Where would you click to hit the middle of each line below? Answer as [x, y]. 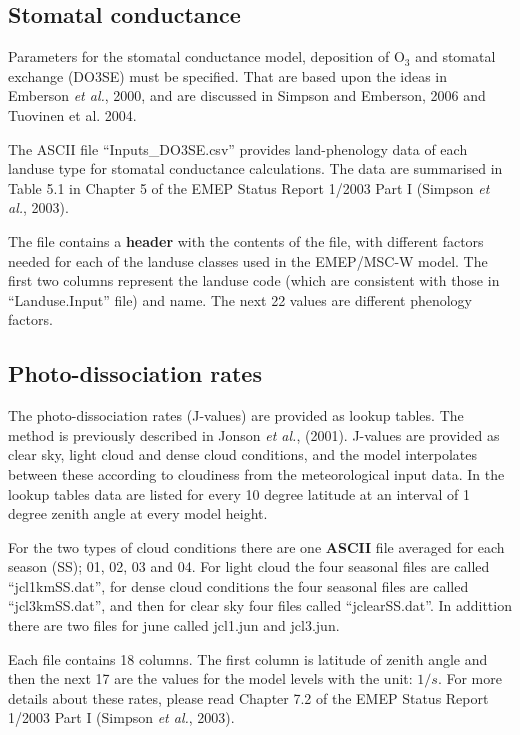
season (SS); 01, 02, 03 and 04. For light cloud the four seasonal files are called [249, 566]
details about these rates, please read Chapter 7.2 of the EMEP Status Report [248, 697]
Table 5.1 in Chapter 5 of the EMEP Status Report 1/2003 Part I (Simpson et [249, 187]
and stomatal [455, 56]
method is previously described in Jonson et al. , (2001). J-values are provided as [254, 434]
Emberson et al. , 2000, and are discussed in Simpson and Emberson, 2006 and [247, 95]
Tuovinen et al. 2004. [72, 114]
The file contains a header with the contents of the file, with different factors [246, 240]
